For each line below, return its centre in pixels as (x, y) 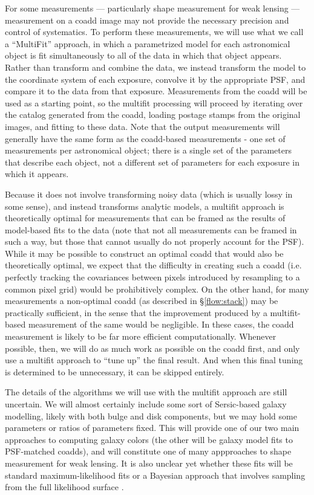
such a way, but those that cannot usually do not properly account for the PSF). (155, 241)
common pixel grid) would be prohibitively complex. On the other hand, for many (157, 289)
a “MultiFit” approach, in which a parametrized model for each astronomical (148, 43)
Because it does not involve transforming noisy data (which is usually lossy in (149, 194)
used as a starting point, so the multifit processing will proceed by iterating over (154, 102)
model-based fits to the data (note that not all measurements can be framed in (151, 229)
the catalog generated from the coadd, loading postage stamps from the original (153, 115)
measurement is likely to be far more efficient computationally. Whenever (141, 336)
